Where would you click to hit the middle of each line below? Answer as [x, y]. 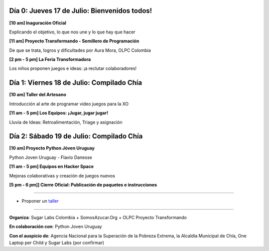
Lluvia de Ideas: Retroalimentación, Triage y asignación [66, 122]
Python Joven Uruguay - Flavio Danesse [51, 157]
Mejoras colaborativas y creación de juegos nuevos [62, 176]
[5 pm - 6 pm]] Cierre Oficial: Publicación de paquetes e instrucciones [83, 185]
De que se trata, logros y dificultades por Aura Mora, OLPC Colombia [80, 50]
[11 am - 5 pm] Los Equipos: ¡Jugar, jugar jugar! [59, 113]
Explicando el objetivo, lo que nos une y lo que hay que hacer [72, 32]
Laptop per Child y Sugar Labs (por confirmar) [57, 243]
